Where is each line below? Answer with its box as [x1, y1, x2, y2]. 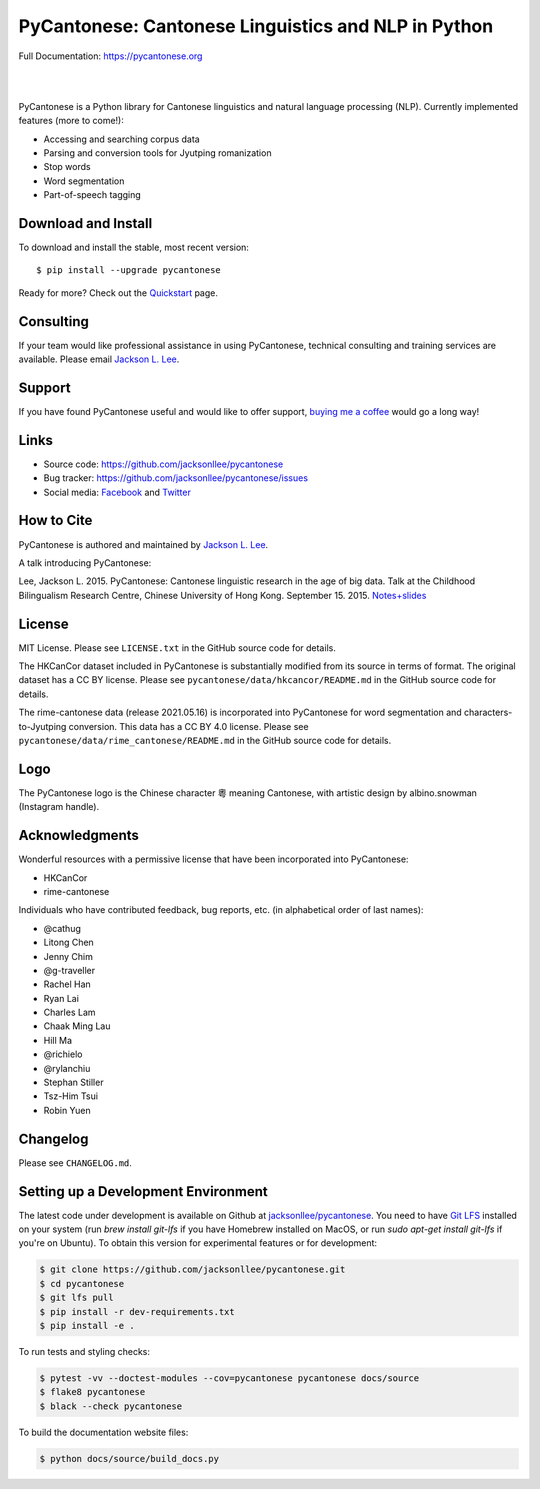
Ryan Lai [43, 992, 80, 1004]
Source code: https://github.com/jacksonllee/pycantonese [43, 458, 284, 470]
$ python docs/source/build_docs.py [39, 1453, 220, 1464]
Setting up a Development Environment [18, 1183, 269, 1200]
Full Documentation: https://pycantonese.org [18, 50, 203, 62]
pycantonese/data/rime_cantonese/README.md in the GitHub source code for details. [18, 734, 392, 746]
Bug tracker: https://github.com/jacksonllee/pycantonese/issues [43, 472, 309, 484]
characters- [463, 706, 513, 719]
